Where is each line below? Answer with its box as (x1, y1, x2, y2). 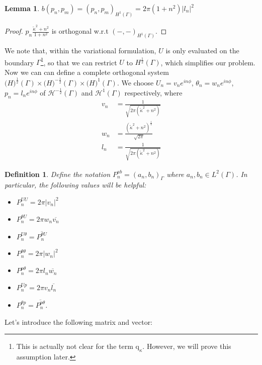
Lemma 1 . (5, 3, 40, 13)
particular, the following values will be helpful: (5, 179, 146, 190)
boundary (5, 57, 34, 67)
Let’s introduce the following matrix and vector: (5, 316, 153, 327)
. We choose (117, 77, 154, 87)
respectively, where (124, 87, 183, 98)
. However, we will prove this (142, 341, 231, 351)
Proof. (5, 26, 23, 36)
